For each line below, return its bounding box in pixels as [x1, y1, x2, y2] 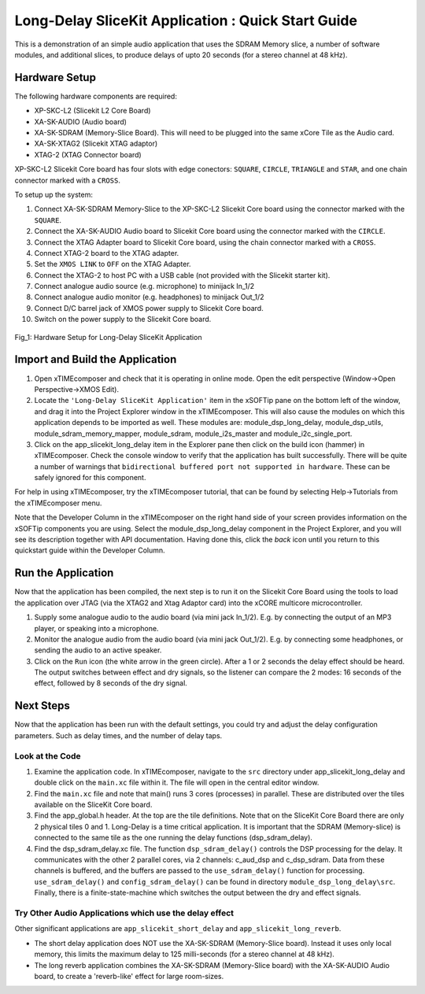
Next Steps [14, 699, 70, 712]
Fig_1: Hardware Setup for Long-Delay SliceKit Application [14, 332, 202, 342]
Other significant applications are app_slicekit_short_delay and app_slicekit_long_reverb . [14, 924, 342, 933]
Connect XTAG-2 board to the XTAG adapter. [34, 248, 179, 257]
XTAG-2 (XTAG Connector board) [34, 150, 142, 159]
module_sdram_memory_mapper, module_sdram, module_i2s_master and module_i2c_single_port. [34, 429, 353, 438]
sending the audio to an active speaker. [34, 645, 162, 655]
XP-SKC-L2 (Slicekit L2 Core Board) [34, 106, 151, 116]
